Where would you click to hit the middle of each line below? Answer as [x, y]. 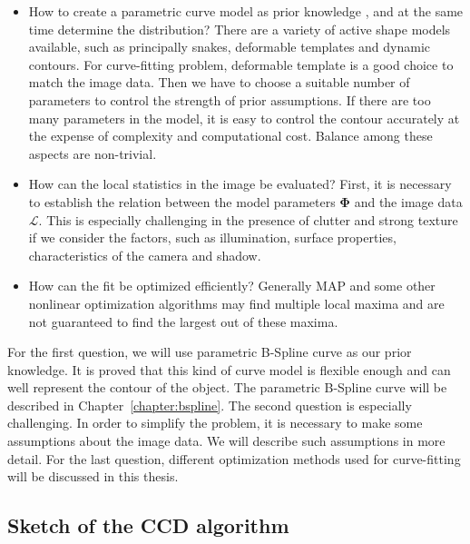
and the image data [408, 201]
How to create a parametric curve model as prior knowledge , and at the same [246, 11]
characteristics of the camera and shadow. [145, 255]
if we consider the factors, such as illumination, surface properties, [212, 237]
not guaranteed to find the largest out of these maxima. [183, 321]
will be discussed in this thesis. [93, 476]
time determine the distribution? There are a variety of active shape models [240, 29]
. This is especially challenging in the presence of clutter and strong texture [248, 219]
